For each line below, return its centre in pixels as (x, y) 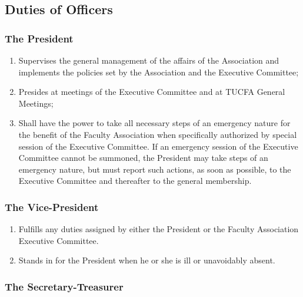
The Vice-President (52, 207)
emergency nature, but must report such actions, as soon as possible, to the (155, 169)
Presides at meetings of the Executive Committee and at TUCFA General (152, 92)
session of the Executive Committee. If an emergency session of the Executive (158, 146)
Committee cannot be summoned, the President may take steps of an (143, 158)
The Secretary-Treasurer (64, 286)
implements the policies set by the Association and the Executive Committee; (159, 72)
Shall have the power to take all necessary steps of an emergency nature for (154, 123)
